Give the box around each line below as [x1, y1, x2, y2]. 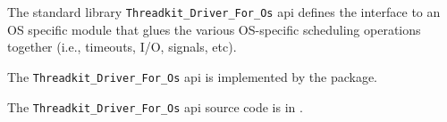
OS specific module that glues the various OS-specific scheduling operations [7, 20, 421, 38]
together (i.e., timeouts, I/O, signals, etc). [7, 37, 237, 56]
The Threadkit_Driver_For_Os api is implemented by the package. [7, 67, 377, 85]
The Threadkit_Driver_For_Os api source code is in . [7, 97, 303, 116]
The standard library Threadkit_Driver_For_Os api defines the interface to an [7, 3, 441, 20]
